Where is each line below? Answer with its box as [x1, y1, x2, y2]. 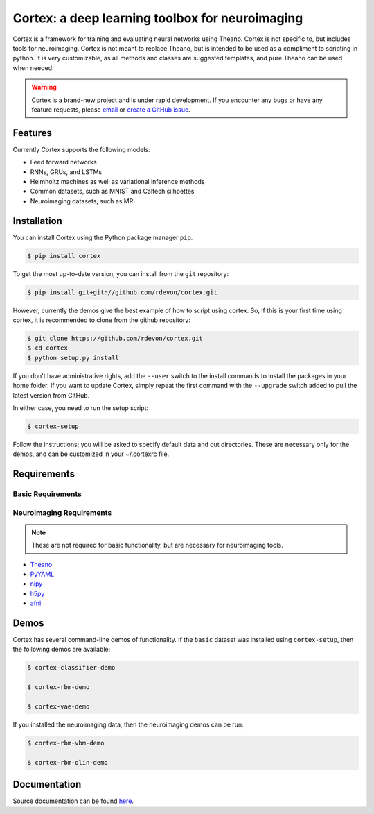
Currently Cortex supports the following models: [12, 145, 150, 153]
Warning [31, 83, 57, 92]
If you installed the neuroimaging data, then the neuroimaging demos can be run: [12, 720, 244, 729]
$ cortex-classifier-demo [27, 663, 116, 672]
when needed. [12, 63, 55, 72]
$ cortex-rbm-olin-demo [27, 758, 109, 766]
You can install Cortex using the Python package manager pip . [12, 233, 193, 241]
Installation [12, 215, 62, 227]
